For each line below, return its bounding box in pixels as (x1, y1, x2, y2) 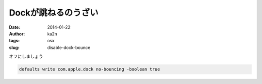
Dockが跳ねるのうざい (9, 7, 99, 18)
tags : (9, 38, 20, 44)
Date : (9, 24, 20, 30)
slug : (9, 44, 19, 50)
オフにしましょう (9, 53, 43, 59)
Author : (9, 31, 25, 36)
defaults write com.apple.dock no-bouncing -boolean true (19, 67, 160, 72)
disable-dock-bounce (47, 44, 91, 50)
